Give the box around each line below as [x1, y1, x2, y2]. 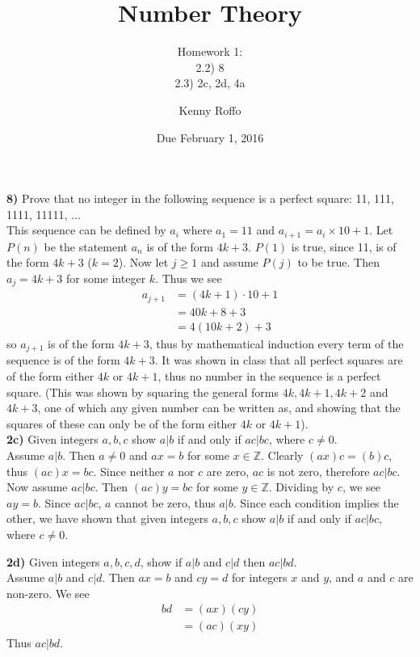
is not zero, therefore [267, 462, 370, 479]
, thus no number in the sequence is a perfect [157, 367, 381, 384]
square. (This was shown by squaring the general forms [6, 383, 279, 400]
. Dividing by [268, 478, 334, 495]
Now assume [6, 478, 68, 495]
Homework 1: [177, 43, 243, 60]
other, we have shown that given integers [6, 510, 208, 527]
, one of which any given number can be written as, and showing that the [37, 399, 401, 416]
